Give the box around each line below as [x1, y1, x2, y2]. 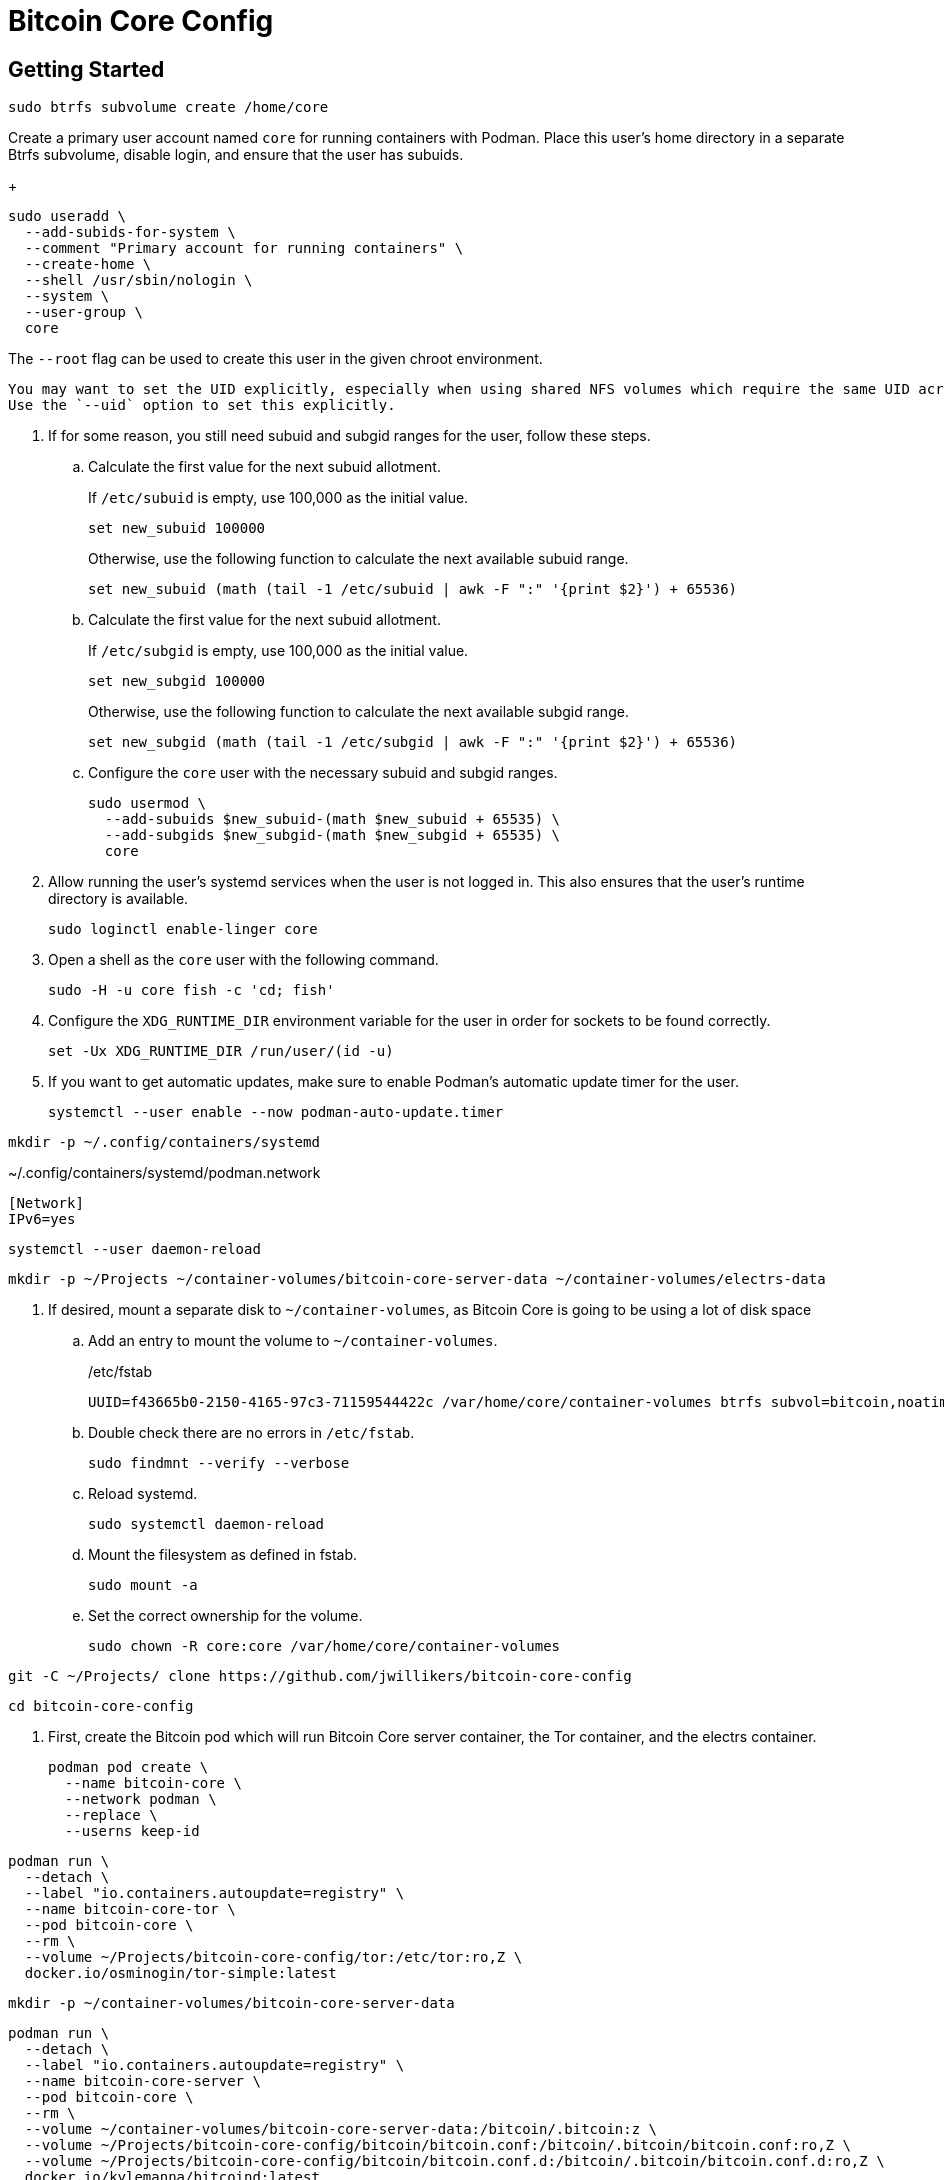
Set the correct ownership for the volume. [88, 1607, 363, 1625]
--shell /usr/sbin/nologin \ [24, 272, 253, 289]
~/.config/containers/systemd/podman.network [8, 1164, 321, 1182]
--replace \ [64, 1807, 158, 1824]
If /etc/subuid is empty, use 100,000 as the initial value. [88, 489, 469, 507]
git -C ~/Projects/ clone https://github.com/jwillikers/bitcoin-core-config [8, 1668, 632, 1685]
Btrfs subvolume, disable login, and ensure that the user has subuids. [8, 146, 464, 164]
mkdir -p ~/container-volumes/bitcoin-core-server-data [8, 1995, 455, 2012]
